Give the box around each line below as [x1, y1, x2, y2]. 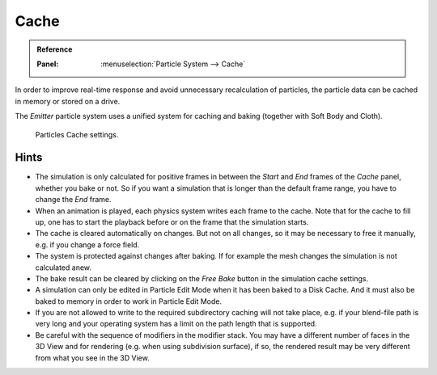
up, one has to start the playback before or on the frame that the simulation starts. [35, 217, 309, 226]
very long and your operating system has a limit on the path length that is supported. [35, 319, 317, 329]
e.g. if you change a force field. [35, 239, 140, 250]
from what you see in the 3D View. [35, 352, 150, 363]
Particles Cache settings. [35, 129, 119, 139]
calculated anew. [35, 263, 92, 272]
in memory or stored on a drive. [15, 96, 121, 106]
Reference [36, 44, 73, 54]
